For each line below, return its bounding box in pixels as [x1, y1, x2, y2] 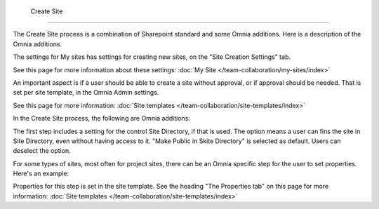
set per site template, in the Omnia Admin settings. [13, 88, 159, 97]
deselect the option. [13, 147, 71, 155]
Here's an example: [13, 169, 69, 178]
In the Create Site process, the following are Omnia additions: [13, 114, 191, 123]
